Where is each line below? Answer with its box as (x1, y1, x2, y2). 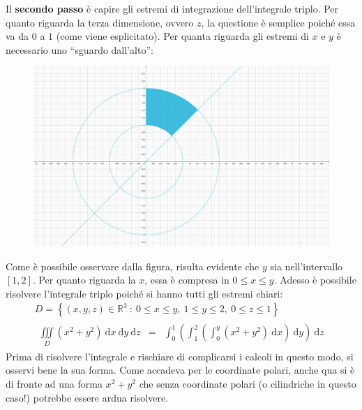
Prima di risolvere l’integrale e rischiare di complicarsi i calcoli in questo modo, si (6, 349, 354, 363)
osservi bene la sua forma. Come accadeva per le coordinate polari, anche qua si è (6, 363, 355, 377)
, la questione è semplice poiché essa (201, 15, 356, 29)
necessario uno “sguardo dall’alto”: (6, 42, 153, 57)
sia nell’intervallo (270, 258, 343, 273)
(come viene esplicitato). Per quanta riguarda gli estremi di (56, 29, 309, 43)
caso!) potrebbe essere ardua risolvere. (6, 390, 169, 404)
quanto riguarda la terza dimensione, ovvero (6, 15, 194, 29)
